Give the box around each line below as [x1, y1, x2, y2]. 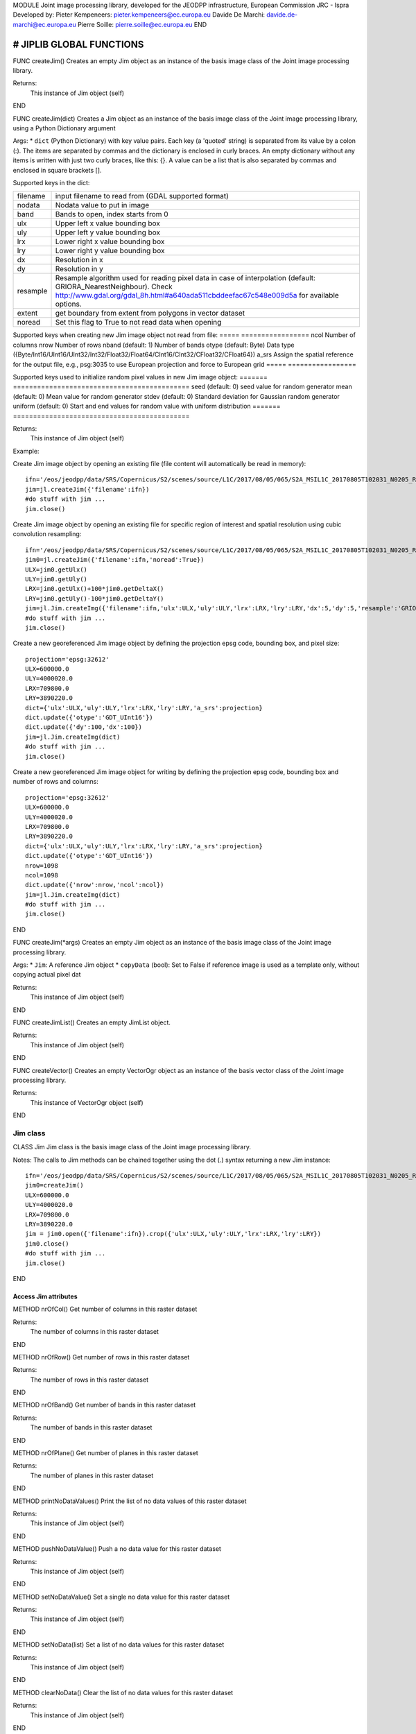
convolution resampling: [12, 530, 82, 538]
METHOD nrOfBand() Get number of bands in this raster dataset [12, 1401, 196, 1409]
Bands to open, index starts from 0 [55, 209, 169, 219]
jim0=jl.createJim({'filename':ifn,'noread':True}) [25, 556, 205, 564]
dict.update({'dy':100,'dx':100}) [25, 723, 142, 731]
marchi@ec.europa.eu [12, 20, 76, 28]
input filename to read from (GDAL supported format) [55, 191, 229, 201]
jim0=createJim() [25, 1181, 84, 1190]
